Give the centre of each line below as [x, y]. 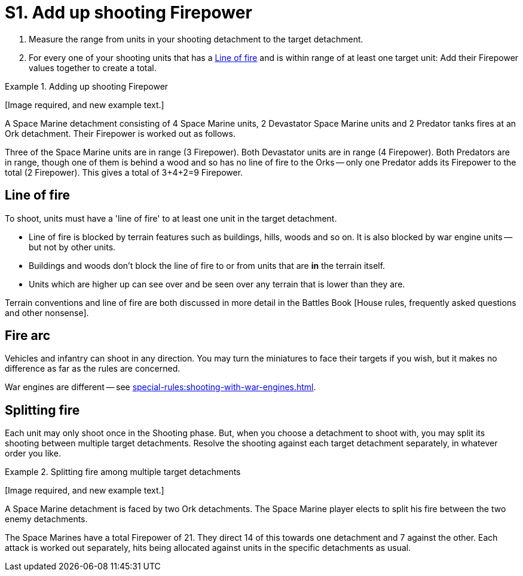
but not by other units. [72, 247]
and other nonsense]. [47, 312]
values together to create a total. [93, 68]
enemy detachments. [46, 519]
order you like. [33, 454]
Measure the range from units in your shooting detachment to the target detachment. [196, 39]
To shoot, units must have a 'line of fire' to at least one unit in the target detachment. [171, 218]
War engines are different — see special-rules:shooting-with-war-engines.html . [160, 387]
